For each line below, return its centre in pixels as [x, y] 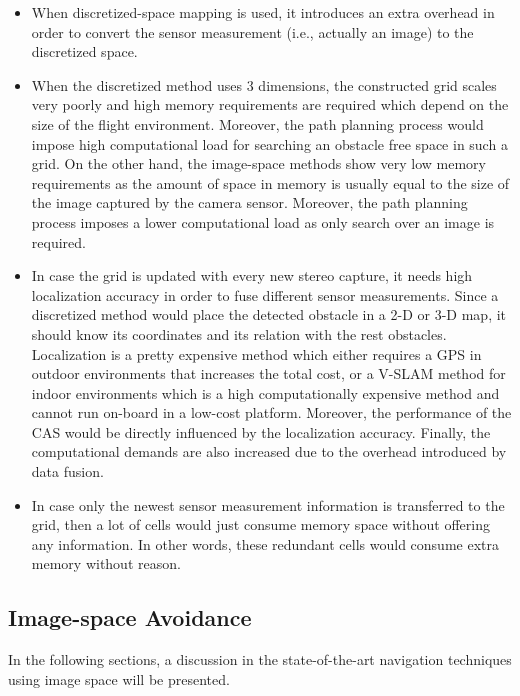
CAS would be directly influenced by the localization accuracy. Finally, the [261, 431]
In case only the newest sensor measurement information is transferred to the [268, 504]
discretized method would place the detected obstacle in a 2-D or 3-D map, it [269, 314]
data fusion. [67, 471]
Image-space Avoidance [130, 617]
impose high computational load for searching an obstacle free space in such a [269, 143]
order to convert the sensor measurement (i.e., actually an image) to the [252, 31]
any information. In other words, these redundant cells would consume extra [265, 543]
